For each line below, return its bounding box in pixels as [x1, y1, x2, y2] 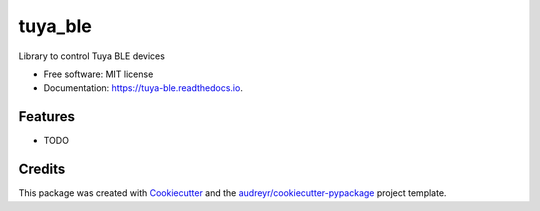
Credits [18, 161, 66, 178]
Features [18, 108, 75, 125]
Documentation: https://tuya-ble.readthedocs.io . [43, 82, 244, 94]
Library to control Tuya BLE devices [18, 50, 165, 62]
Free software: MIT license [43, 68, 154, 80]
